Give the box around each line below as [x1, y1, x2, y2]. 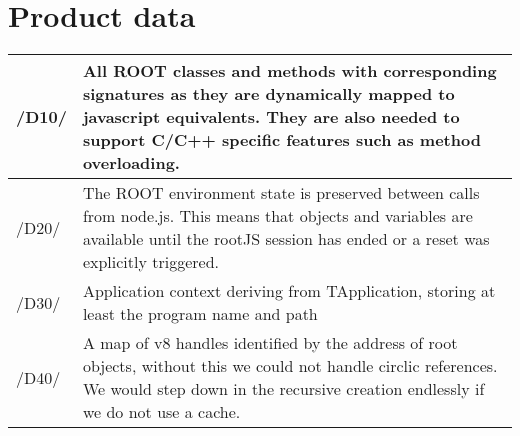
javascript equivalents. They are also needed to [82, 105, 460, 129]
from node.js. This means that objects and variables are [82, 204, 473, 228]
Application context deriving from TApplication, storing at [82, 279, 496, 303]
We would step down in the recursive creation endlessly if [82, 377, 485, 401]
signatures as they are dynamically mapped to [82, 82, 455, 106]
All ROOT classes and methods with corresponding [82, 59, 497, 83]
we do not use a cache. [82, 400, 241, 424]
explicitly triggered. [82, 250, 220, 274]
